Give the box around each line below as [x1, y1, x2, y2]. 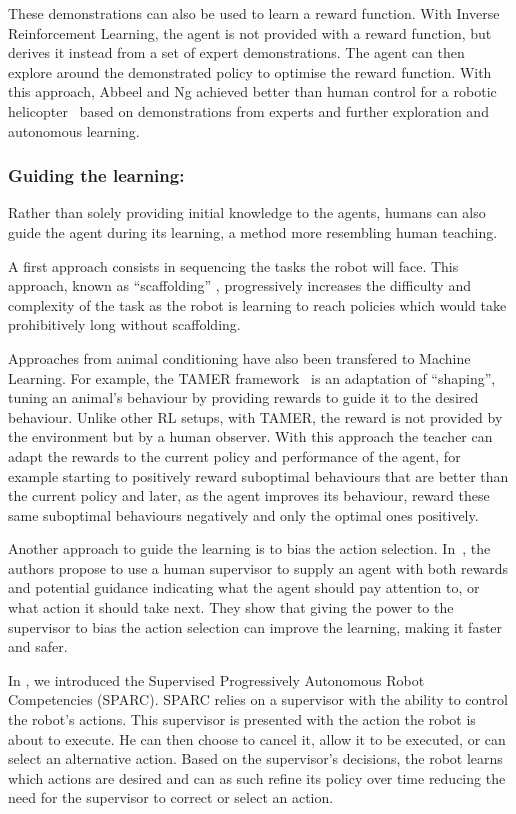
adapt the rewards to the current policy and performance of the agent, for [8, 445, 461, 466]
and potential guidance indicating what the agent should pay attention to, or [8, 577, 480, 598]
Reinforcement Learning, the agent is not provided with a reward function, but [8, 22, 492, 43]
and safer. [8, 636, 68, 657]
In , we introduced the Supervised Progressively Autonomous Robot [8, 669, 425, 690]
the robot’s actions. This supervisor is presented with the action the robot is [8, 709, 476, 730]
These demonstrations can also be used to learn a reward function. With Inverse [8, 3, 500, 23]
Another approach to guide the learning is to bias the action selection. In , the [8, 538, 491, 559]
